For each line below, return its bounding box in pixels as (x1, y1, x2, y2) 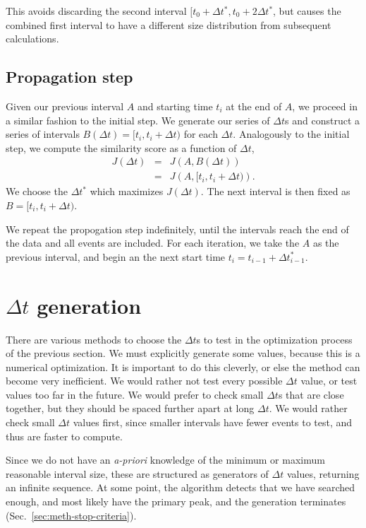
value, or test (300, 373, 358, 388)
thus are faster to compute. (6, 428, 123, 443)
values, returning (286, 466, 360, 481)
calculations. (6, 31, 59, 46)
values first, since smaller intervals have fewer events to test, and (73, 415, 353, 430)
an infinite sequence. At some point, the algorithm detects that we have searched (6, 480, 355, 495)
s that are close (278, 387, 344, 401)
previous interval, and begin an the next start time (6, 249, 226, 264)
